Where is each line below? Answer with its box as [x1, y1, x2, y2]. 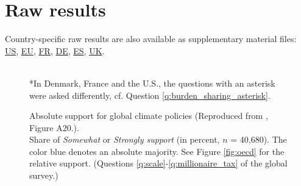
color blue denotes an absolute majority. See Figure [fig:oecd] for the [29, 145, 285, 157]
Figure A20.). [29, 121, 79, 134]
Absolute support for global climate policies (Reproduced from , [29, 109, 268, 122]
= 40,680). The [230, 133, 287, 146]
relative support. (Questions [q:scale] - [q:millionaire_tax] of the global [29, 157, 288, 170]
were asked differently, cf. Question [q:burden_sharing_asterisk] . [29, 88, 271, 101]
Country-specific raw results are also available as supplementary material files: [5, 32, 297, 45]
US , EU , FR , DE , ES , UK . [5, 44, 105, 57]
